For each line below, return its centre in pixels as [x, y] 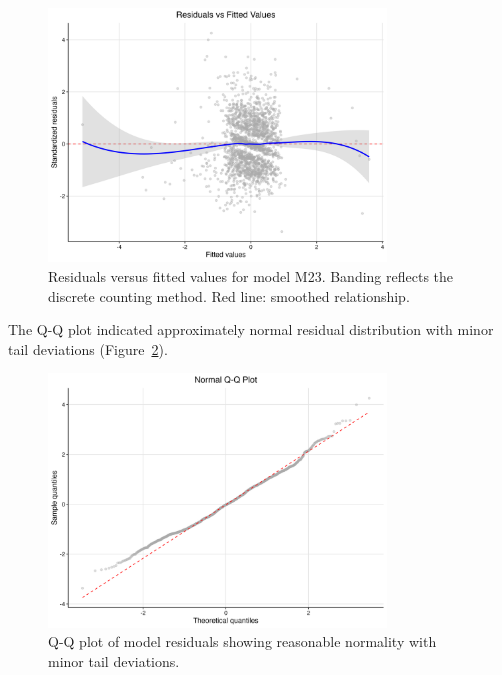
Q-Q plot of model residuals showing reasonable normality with [242, 641]
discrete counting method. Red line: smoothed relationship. [229, 295]
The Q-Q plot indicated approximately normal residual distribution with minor [251, 329]
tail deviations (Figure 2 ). [88, 348]
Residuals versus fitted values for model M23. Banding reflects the [251, 275]
